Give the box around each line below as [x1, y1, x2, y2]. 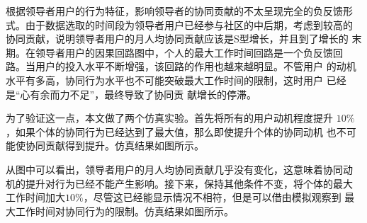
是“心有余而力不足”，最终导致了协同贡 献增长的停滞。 [6, 86, 256, 101]
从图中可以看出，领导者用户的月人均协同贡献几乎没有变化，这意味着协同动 [6, 161, 353, 176]
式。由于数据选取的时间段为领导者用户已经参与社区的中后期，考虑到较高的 [6, 17, 353, 32]
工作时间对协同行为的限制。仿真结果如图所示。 [15, 203, 234, 218]
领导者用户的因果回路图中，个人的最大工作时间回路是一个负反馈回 [35, 45, 343, 59]
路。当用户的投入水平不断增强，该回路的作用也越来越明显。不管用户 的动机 [6, 59, 356, 74]
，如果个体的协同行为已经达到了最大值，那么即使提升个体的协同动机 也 [6, 124, 337, 139]
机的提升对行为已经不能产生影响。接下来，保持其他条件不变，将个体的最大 [6, 176, 353, 190]
